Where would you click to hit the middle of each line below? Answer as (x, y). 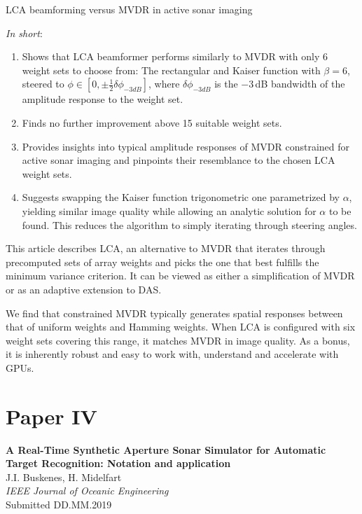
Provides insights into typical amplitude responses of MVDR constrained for (186, 146)
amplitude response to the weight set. (103, 99)
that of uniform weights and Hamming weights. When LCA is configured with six (181, 327)
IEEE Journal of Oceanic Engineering (87, 491)
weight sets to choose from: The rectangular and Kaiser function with (171, 70)
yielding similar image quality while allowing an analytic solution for (169, 210)
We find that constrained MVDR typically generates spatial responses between (174, 313)
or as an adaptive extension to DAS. (84, 289)
